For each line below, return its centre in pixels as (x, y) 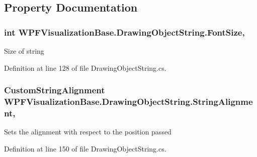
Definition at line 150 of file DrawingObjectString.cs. (85, 148)
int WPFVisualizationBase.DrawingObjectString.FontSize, (124, 32)
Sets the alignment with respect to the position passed (88, 132)
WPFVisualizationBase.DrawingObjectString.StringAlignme (128, 102)
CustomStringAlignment (55, 90)
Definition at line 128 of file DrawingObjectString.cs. (85, 67)
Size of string (24, 51)
